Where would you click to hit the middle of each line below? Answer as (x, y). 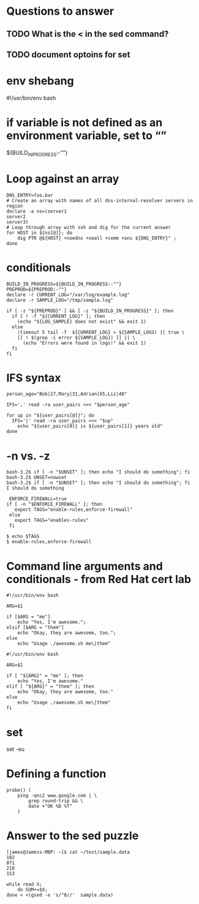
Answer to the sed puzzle (73, 836)
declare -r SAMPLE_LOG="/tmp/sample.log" (60, 300)
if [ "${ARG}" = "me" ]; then (45, 676)
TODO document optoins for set (68, 54)
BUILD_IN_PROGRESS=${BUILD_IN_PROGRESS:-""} (64, 284)
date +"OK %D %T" (50, 807)
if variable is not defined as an (84, 123)
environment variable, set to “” (87, 136)
